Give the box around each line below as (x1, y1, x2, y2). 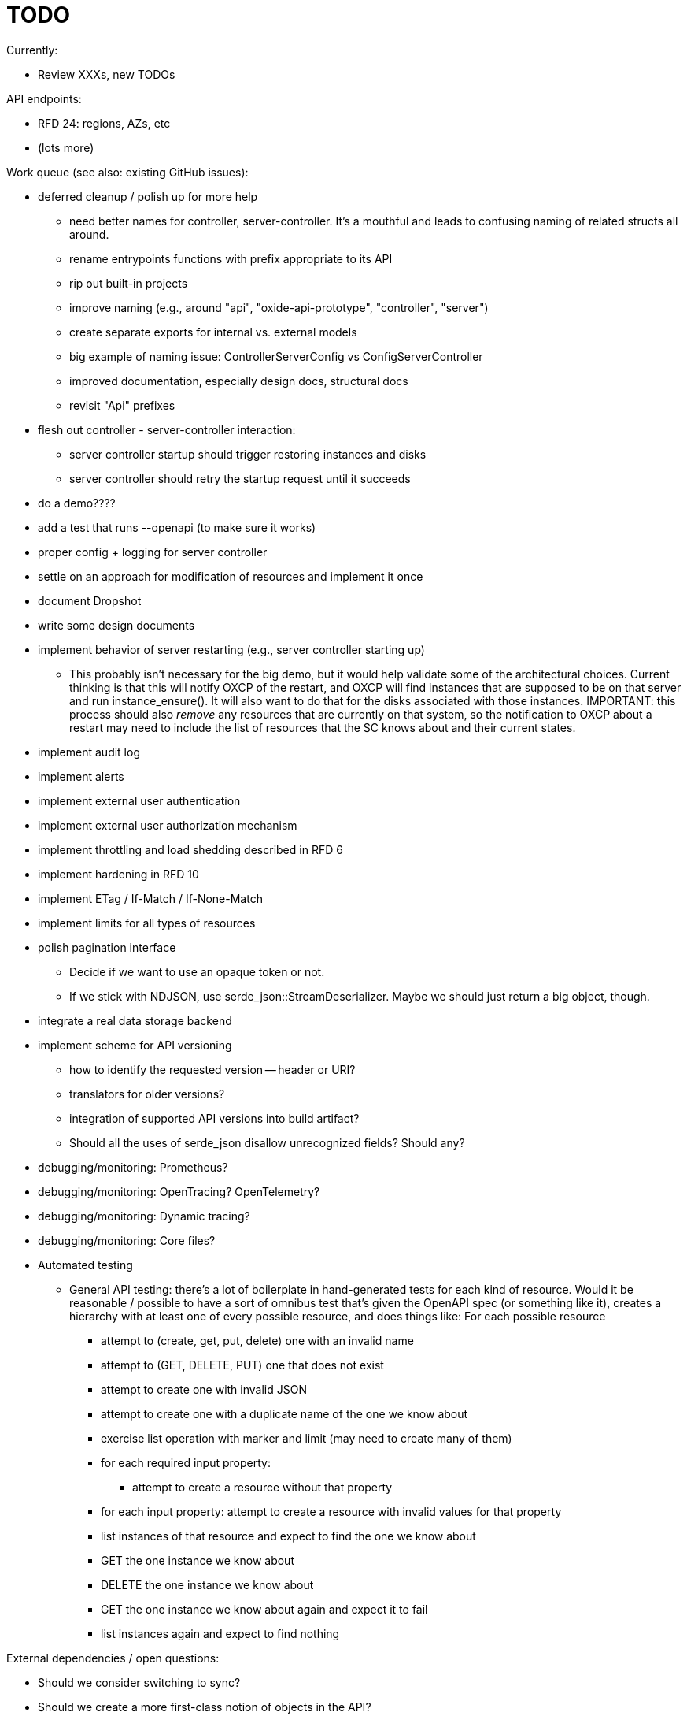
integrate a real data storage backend (38, 1013, 232, 1027)
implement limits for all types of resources (38, 916, 256, 930)
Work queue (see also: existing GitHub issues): (6, 165, 249, 179)
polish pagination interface (38, 940, 176, 954)
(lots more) (38, 140, 94, 154)
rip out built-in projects (69, 276, 188, 290)
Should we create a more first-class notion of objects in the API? (38, 1699, 371, 1714)
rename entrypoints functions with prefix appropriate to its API (69, 251, 393, 266)
